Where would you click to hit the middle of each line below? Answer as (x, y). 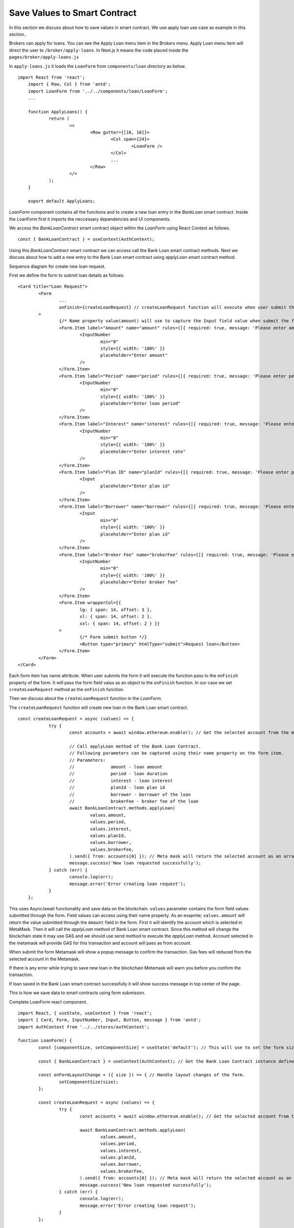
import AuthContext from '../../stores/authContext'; (84, 1027)
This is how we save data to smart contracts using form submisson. (77, 993)
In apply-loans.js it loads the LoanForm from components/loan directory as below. (98, 66)
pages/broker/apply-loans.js (44, 57)
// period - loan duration (118, 774)
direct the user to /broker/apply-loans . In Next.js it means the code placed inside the (99, 50)
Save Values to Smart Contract (73, 13)
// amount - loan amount (116, 767)
